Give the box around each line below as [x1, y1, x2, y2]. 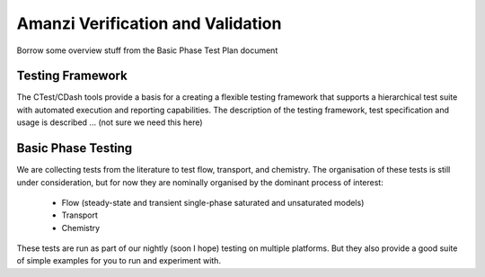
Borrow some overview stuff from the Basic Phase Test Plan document [16, 45, 278, 56]
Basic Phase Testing [16, 140, 133, 156]
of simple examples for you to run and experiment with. [16, 255, 222, 266]
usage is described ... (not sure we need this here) [16, 117, 203, 128]
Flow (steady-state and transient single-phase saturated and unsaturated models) [61, 197, 365, 208]
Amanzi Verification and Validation [16, 13, 282, 33]
